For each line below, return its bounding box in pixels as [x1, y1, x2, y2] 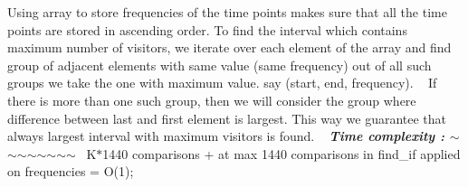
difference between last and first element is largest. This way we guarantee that [7, 108, 447, 127]
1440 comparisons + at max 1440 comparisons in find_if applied [102, 144, 461, 163]
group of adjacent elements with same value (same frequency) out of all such [7, 55, 432, 74]
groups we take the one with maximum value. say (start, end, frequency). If [7, 73, 437, 92]
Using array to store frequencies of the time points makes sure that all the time [7, 3, 447, 21]
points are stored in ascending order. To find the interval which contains [7, 20, 407, 39]
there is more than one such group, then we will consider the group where [7, 90, 416, 109]
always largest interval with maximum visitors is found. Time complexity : [7, 126, 445, 145]
